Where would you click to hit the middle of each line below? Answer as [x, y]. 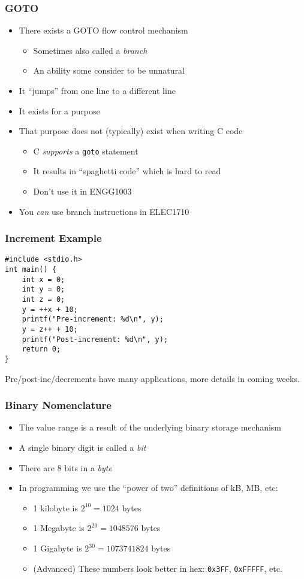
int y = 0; [43, 289]
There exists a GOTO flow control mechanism [103, 30]
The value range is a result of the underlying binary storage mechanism [150, 427]
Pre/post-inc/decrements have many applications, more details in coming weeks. [152, 378]
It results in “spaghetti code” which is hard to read [127, 171]
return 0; [41, 349]
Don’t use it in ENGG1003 [82, 191]
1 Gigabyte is [58, 548]
